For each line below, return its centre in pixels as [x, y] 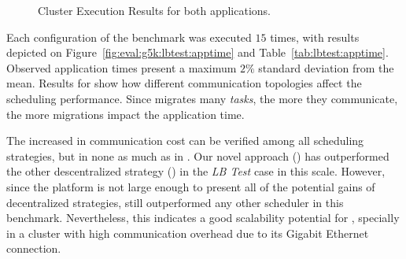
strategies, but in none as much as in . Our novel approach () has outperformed [198, 155]
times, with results [315, 37]
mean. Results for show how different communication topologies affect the [184, 83]
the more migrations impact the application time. [125, 114]
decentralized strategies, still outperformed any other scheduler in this [175, 202]
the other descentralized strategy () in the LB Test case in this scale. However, [196, 171]
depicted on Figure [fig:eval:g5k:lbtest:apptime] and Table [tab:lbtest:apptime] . [197, 52]
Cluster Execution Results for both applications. [154, 10]
